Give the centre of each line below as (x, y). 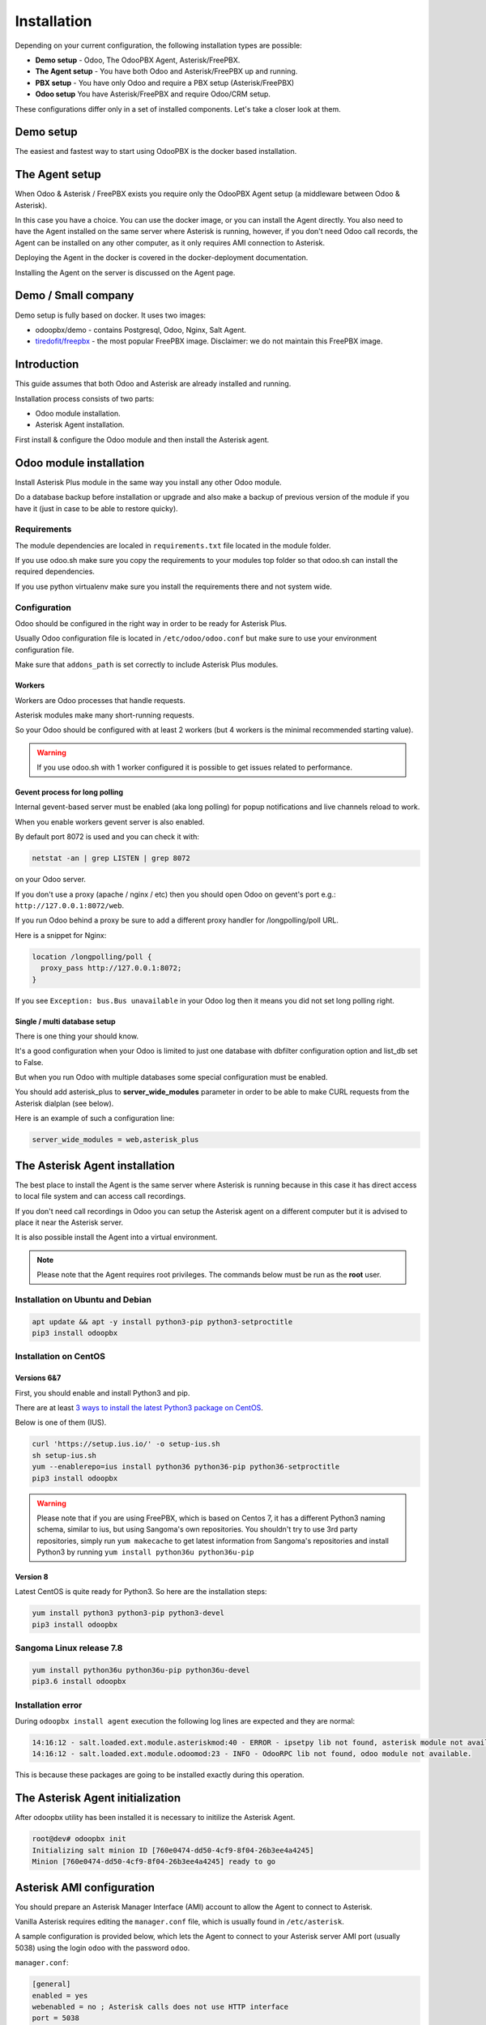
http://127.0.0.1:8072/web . (70, 906)
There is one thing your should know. (77, 1036)
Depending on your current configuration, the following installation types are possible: (159, 45)
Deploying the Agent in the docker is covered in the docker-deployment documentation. (162, 258)
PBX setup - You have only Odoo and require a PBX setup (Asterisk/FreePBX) (165, 83)
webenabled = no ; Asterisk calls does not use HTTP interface (160, 2006)
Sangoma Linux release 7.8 (69, 1648)
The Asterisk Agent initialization (98, 1798)
